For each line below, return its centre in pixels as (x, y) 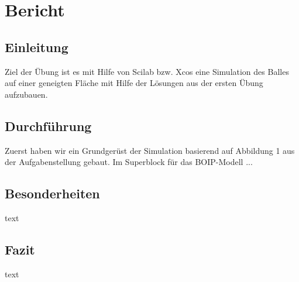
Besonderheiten (52, 193)
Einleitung (37, 47)
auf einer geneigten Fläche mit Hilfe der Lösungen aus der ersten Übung (134, 83)
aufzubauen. (26, 94)
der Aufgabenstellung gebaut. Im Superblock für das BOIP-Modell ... (129, 162)
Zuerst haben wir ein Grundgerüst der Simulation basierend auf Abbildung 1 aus (150, 150)
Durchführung (48, 125)
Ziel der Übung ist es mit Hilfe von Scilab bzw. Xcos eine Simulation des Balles (147, 71)
